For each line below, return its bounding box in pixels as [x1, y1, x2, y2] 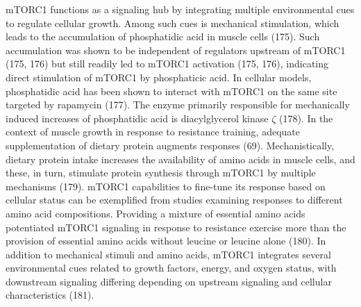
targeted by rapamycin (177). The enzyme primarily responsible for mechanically [6, 97, 350, 112]
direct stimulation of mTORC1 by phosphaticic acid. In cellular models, [6, 69, 312, 84]
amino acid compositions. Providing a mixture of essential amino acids [6, 206, 305, 220]
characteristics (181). [6, 288, 94, 302]
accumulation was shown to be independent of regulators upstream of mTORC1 [6, 42, 346, 57]
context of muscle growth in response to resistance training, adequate [6, 124, 301, 139]
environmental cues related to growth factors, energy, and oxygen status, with [6, 260, 337, 275]
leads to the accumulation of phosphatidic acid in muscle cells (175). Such [6, 29, 320, 44]
